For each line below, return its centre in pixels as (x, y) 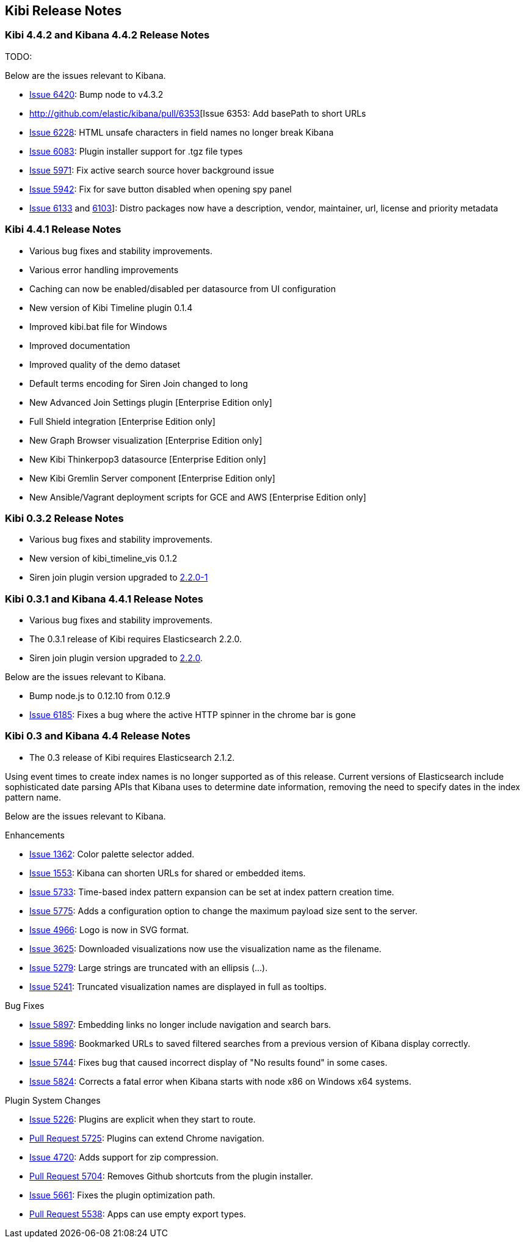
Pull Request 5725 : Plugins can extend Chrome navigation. (147, 1138)
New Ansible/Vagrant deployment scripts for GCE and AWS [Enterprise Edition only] (198, 497)
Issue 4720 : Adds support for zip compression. (124, 1157)
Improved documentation (80, 345)
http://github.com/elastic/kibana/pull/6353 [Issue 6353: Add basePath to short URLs (198, 113)
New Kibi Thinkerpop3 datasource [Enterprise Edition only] (148, 459)
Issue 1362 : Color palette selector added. (112, 854)
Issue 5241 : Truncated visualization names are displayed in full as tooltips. (178, 986)
